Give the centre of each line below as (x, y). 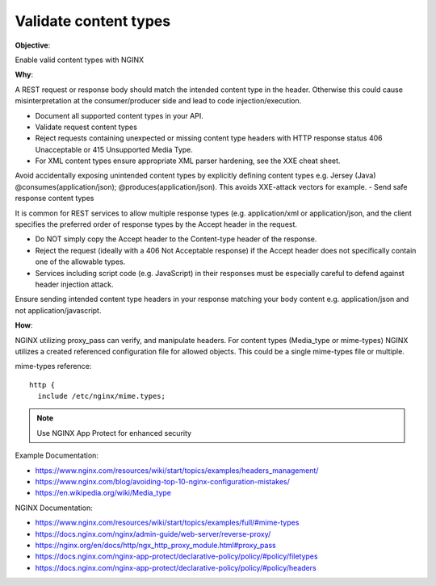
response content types (55, 199)
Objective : (33, 45)
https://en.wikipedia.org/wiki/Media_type (103, 493)
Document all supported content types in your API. (119, 115)
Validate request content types (86, 127)
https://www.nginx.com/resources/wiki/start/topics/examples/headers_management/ (177, 470)
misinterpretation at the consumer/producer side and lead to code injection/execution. (158, 101)
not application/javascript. (58, 310)
